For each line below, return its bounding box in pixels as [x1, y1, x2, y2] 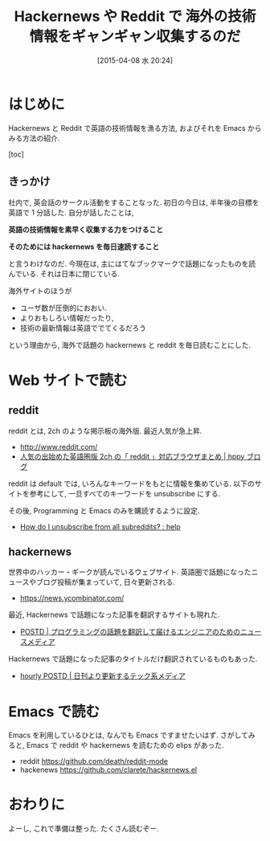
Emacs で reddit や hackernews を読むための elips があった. [26, 741, 224, 750]
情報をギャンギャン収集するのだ [29, 27, 241, 46]
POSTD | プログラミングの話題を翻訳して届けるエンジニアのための [19, 627, 241, 637]
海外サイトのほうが [8, 286, 72, 296]
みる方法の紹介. [8, 133, 60, 143]
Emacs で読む [8, 702, 100, 721]
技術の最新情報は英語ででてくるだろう [19, 323, 147, 333]
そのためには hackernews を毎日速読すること [8, 242, 160, 251]
